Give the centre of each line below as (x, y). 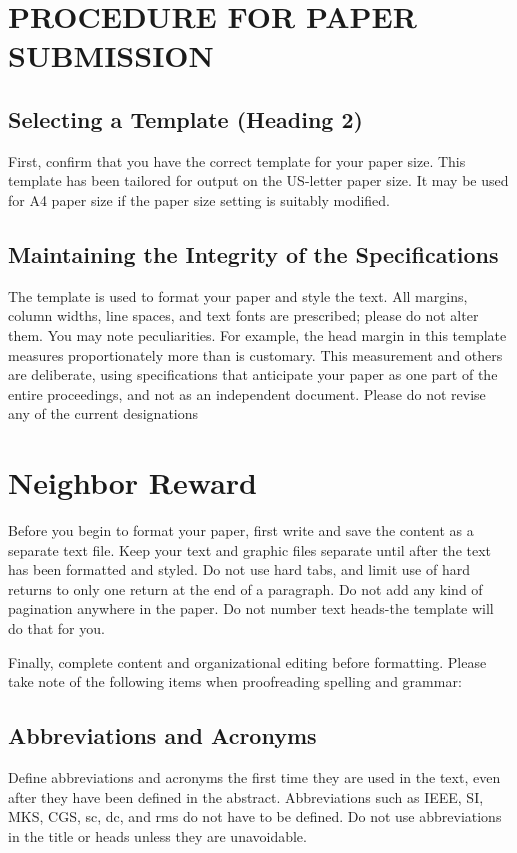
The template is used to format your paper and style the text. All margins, (238, 295)
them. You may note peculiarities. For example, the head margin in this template (257, 334)
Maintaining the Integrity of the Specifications (253, 253)
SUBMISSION (111, 55)
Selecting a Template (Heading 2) (185, 118)
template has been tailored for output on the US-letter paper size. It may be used (258, 180)
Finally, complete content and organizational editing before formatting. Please (247, 661)
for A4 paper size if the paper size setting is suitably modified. (199, 199)
